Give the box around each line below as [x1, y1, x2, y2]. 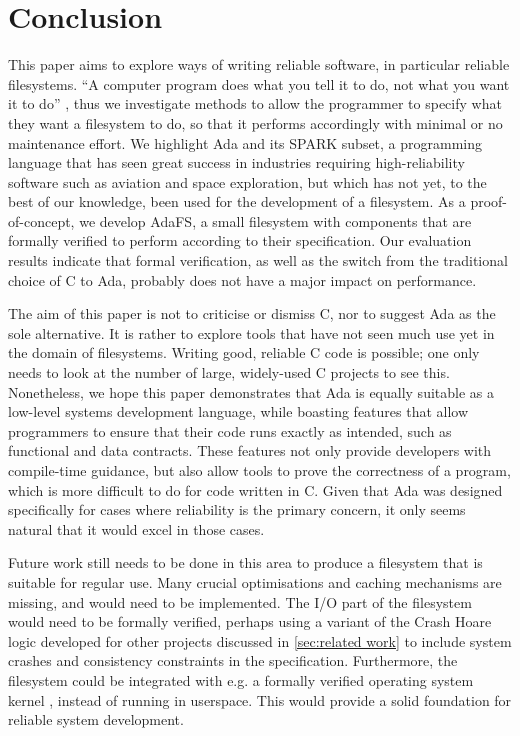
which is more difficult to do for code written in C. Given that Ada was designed [8, 479, 503, 500]
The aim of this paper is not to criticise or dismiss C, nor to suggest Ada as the [8, 303, 496, 324]
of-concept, [8, 210, 75, 231]
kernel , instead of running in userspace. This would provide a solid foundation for [8, 689, 512, 710]
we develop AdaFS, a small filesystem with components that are [79, 210, 472, 231]
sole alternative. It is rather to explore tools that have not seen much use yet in [8, 322, 495, 343]
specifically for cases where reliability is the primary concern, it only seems [8, 499, 466, 520]
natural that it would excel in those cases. [8, 518, 265, 539]
